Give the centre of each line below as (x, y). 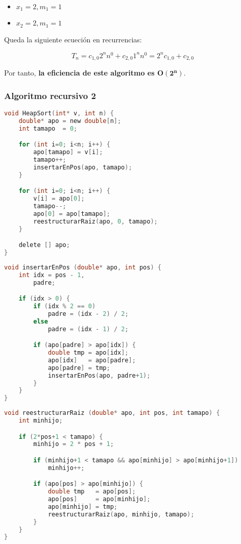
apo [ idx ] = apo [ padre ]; (92, 360)
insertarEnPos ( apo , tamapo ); (83, 167)
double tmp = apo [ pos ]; (92, 492)
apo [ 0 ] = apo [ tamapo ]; (72, 214)
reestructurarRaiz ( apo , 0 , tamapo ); (95, 221)
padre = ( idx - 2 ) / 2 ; (88, 314)
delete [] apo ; (44, 245)
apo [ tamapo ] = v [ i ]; (68, 152)
